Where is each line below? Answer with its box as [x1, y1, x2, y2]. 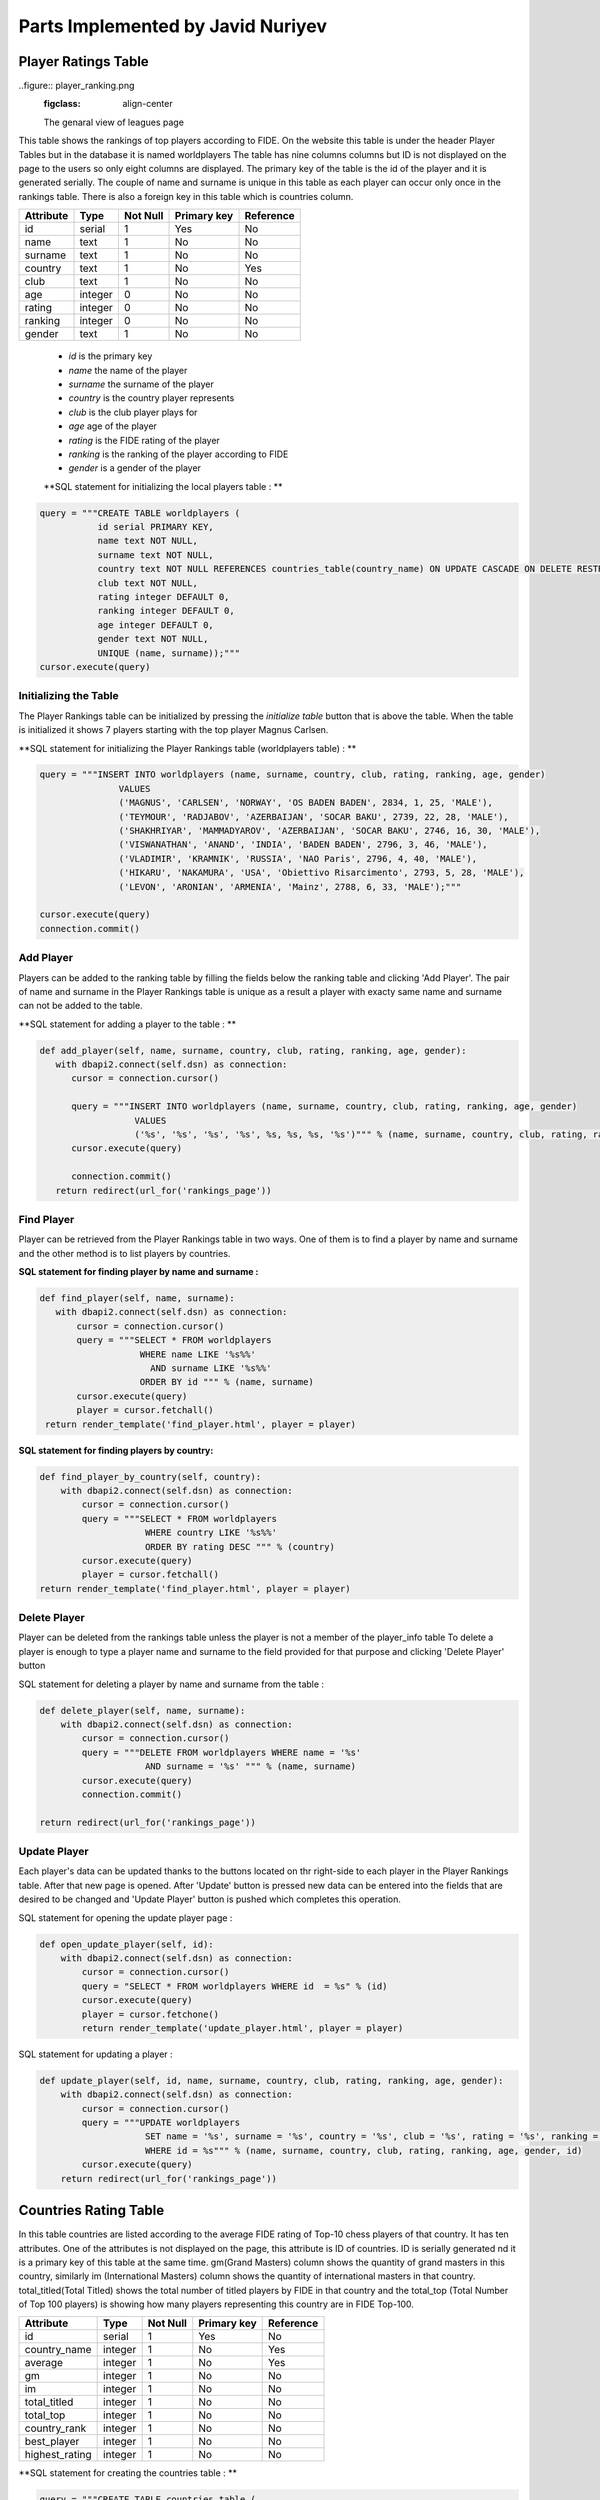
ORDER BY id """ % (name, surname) [139, 1376, 314, 1388]
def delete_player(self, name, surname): [39, 1705, 246, 1716]
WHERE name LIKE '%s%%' [139, 1348, 257, 1360]
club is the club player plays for [68, 406, 198, 418]
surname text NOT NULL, [97, 549, 214, 560]
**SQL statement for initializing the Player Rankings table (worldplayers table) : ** [18, 742, 357, 754]
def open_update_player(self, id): [39, 1938, 214, 1950]
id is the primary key [68, 350, 153, 362]
